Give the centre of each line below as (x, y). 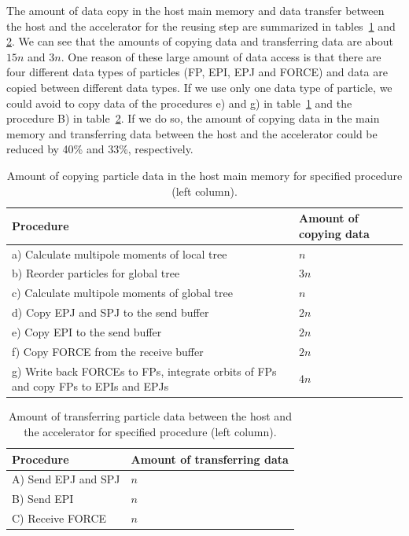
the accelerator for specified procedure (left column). (150, 431)
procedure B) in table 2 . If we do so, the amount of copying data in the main (193, 118)
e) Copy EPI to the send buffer (87, 331)
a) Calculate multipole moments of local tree (120, 253)
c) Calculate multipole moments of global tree (122, 293)
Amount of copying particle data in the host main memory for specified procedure (204, 175)
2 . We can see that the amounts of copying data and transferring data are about (200, 41)
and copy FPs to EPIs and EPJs (90, 386)
